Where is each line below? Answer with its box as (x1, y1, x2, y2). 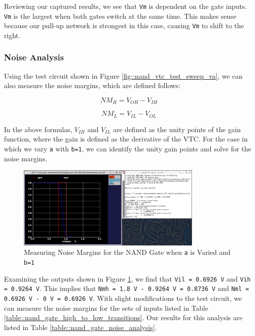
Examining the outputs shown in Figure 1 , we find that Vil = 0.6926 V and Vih (4, 273, 251, 284)
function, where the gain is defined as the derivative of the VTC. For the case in (4, 134, 248, 144)
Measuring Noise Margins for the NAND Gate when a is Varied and (24, 247, 231, 257)
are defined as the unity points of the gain (113, 124, 241, 134)
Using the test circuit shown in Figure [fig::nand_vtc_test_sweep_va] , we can (4, 70, 243, 81)
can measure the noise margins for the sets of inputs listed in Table (4, 302, 208, 313)
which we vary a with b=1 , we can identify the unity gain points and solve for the (4, 144, 252, 154)
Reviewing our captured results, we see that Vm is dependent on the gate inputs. (4, 1, 247, 11)
